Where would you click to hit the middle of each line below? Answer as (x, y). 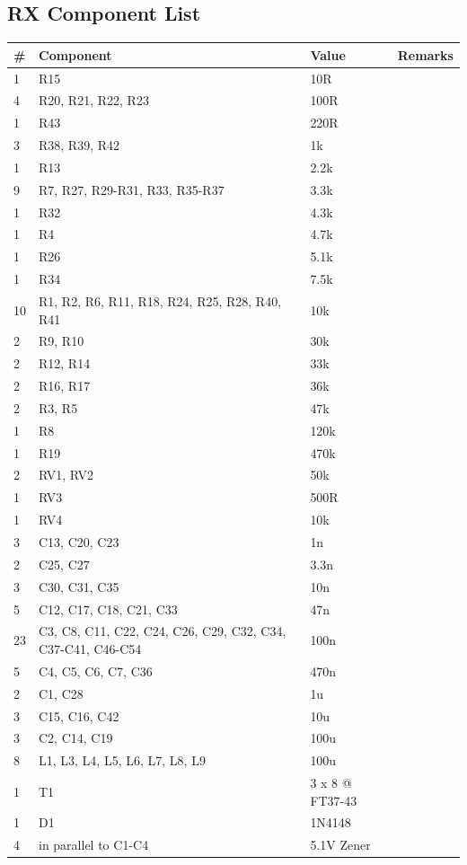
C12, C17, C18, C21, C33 (108, 609)
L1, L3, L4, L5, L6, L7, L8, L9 (122, 760)
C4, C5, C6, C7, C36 (96, 671)
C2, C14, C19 (76, 738)
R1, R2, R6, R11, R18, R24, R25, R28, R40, (160, 300)
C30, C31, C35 (79, 586)
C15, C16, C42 (79, 715)
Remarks (425, 54)
